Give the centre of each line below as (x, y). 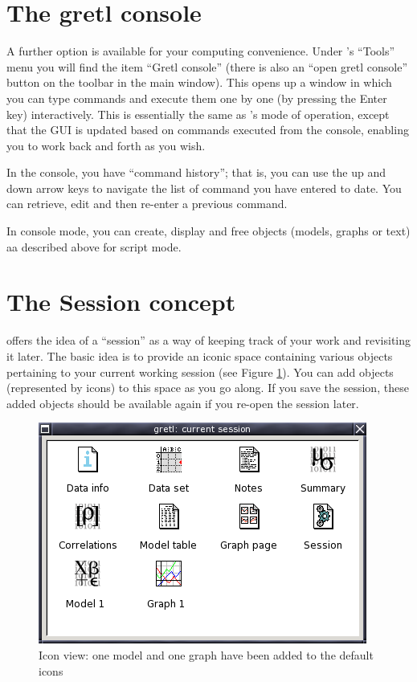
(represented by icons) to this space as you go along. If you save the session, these (208, 388)
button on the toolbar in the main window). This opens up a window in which (199, 82)
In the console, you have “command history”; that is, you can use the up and (196, 172)
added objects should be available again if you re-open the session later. (183, 403)
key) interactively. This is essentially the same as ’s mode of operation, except (198, 114)
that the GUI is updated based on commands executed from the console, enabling (208, 130)
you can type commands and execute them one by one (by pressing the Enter (197, 98)
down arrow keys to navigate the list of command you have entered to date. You (204, 188)
